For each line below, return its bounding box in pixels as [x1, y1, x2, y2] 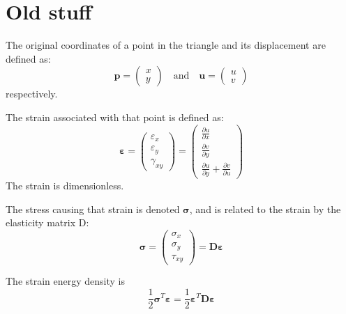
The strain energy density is [6, 274, 126, 288]
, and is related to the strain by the [189, 201, 341, 216]
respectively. [6, 86, 58, 101]
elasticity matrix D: [6, 215, 89, 230]
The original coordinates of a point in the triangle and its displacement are [6, 38, 326, 52]
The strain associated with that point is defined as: [6, 109, 224, 124]
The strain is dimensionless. [6, 178, 124, 193]
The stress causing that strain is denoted [6, 201, 180, 216]
